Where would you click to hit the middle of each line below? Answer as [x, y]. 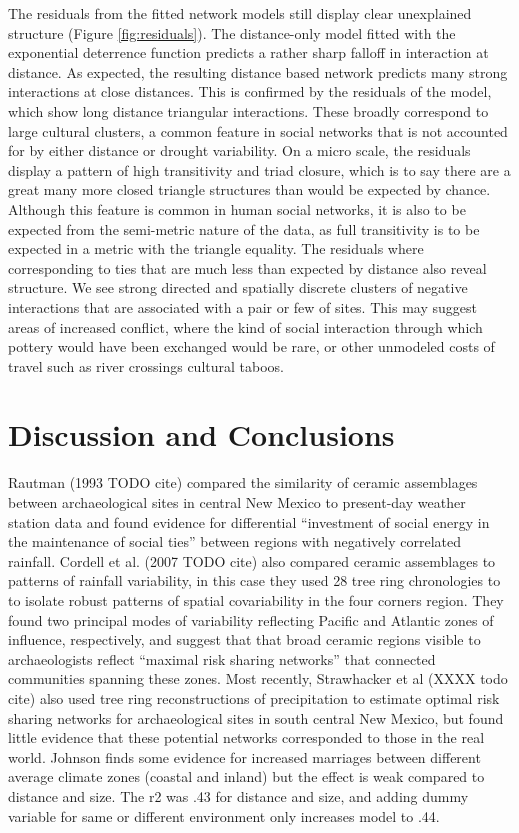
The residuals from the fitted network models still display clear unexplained [240, 13]
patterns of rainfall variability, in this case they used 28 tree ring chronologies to [254, 580]
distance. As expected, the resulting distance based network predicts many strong [258, 71]
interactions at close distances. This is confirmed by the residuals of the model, [250, 91]
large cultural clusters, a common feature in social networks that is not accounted [258, 130]
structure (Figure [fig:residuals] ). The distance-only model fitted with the [232, 32]
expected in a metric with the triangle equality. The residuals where [216, 248]
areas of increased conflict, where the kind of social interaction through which [245, 326]
